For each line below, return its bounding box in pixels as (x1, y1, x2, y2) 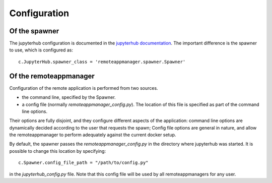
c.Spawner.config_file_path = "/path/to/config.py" (18, 160, 149, 166)
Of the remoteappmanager (9, 72, 95, 80)
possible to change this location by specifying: (9, 148, 106, 154)
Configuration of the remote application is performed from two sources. (9, 85, 158, 91)
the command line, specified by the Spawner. (22, 94, 116, 100)
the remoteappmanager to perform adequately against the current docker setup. (9, 132, 176, 138)
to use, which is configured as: (9, 47, 73, 53)
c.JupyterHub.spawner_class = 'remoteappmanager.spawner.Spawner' (18, 58, 186, 65)
